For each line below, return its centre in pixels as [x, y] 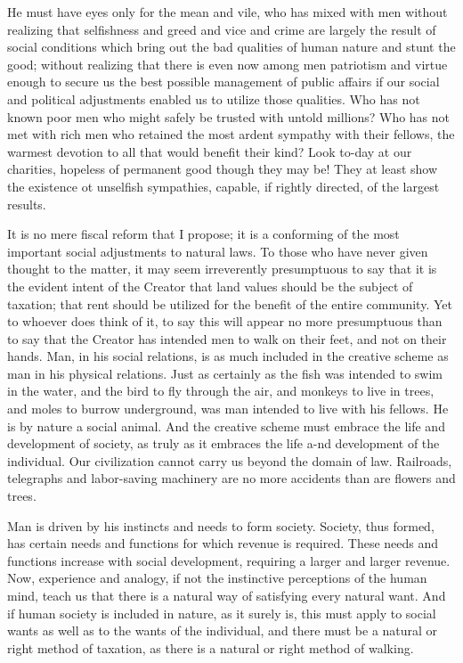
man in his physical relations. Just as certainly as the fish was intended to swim [225, 373]
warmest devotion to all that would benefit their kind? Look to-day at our [210, 151]
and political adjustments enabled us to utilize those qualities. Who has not [214, 98]
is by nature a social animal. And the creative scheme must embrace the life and [226, 426]
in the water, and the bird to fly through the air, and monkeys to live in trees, [221, 391]
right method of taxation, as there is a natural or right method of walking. [211, 647]
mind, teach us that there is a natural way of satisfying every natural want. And [227, 595]
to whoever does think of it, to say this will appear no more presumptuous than [225, 321]
